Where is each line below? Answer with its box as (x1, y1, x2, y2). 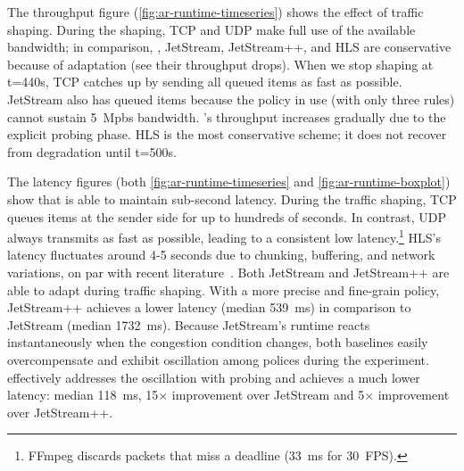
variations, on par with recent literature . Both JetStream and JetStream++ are (7, 262, 450, 281)
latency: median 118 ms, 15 (7, 385, 159, 404)
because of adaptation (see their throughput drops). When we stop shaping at (7, 54, 434, 73)
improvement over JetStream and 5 (171, 385, 365, 404)
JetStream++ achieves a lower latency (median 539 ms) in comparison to (7, 298, 411, 317)
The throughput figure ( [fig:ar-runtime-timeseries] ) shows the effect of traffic (7, 3, 424, 21)
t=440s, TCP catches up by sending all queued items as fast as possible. (7, 72, 402, 91)
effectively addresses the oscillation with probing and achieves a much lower (7, 368, 420, 386)
